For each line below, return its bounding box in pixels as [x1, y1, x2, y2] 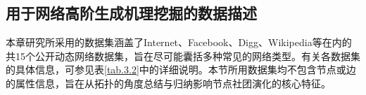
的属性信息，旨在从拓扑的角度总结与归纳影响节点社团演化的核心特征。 [6, 75, 331, 90]
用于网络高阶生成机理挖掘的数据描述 [6, 2, 257, 24]
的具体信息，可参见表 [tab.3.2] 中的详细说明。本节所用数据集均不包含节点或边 [6, 62, 356, 77]
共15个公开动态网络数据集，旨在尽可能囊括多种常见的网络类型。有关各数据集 [6, 48, 360, 63]
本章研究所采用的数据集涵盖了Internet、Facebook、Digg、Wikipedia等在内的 [6, 35, 352, 50]
